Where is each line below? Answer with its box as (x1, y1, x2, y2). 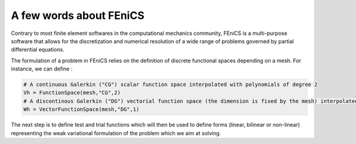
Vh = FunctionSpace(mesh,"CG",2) (23, 89, 121, 96)
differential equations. (11, 46, 65, 53)
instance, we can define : (11, 65, 73, 72)
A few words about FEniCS (11, 9, 145, 22)
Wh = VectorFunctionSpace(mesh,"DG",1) (23, 106, 139, 113)
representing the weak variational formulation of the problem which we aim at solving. (11, 129, 221, 136)
